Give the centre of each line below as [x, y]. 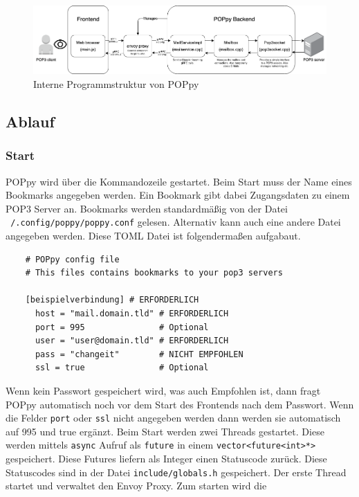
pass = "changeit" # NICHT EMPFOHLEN [139, 354]
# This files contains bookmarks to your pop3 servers [154, 273]
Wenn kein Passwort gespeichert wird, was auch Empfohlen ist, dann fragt [163, 390]
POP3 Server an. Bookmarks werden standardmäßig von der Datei [147, 208]
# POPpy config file [72, 259]
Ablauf [30, 121]
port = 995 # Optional [122, 327]
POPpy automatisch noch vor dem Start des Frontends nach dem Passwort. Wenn [180, 404]
